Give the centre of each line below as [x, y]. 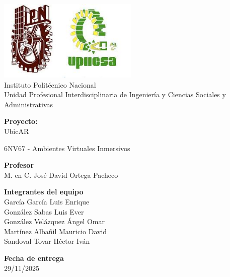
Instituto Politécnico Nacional [50, 84]
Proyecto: [21, 121]
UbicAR [17, 131]
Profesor [19, 165]
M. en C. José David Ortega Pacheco [61, 175]
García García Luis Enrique [47, 201]
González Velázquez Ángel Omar [55, 221]
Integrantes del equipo [44, 192]
